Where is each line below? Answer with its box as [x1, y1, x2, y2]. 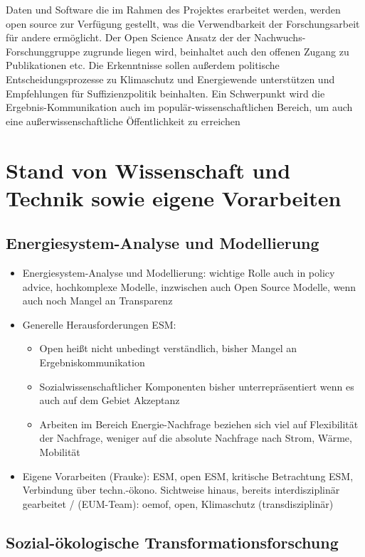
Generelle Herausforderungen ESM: [22, 317, 176, 331]
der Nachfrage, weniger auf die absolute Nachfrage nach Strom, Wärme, [39, 430, 352, 445]
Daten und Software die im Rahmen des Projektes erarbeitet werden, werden [6, 2, 341, 16]
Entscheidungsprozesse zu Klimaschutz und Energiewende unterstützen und [6, 71, 335, 86]
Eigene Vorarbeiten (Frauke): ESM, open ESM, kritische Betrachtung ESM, [22, 468, 354, 483]
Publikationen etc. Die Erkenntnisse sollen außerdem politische [6, 58, 280, 73]
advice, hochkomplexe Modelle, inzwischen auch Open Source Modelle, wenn [22, 279, 356, 294]
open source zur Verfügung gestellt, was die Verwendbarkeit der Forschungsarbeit [6, 16, 360, 31]
